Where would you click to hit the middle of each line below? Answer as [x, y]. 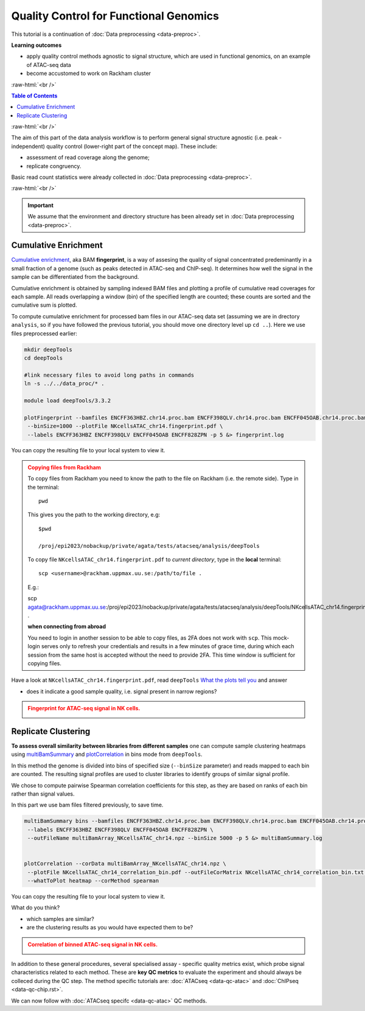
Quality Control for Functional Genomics [115, 16]
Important [41, 205]
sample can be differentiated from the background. [75, 277]
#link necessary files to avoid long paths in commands [109, 375]
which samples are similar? [60, 918]
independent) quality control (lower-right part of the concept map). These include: [114, 146]
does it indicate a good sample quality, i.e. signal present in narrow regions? [122, 691]
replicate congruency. [54, 166]
